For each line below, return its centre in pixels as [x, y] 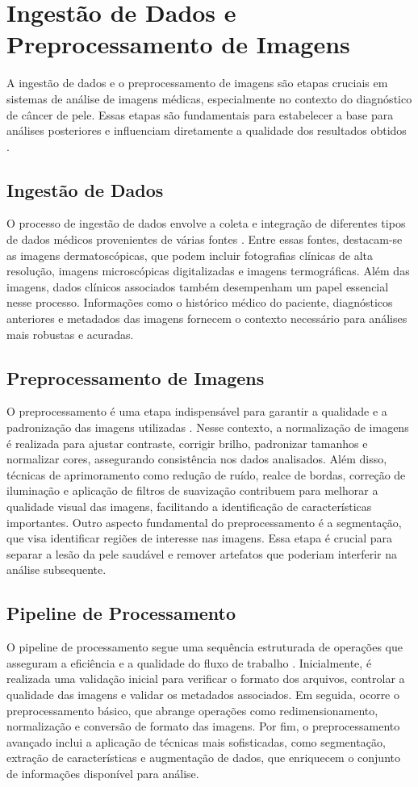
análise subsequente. [56, 569]
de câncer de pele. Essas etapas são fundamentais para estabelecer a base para [200, 114]
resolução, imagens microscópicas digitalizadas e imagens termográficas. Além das [208, 271]
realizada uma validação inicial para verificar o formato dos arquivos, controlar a [206, 678]
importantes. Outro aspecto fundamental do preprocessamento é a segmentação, [204, 522]
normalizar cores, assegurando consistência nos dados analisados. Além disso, [197, 459]
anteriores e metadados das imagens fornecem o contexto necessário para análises [207, 318]
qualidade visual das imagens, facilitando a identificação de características [189, 506]
